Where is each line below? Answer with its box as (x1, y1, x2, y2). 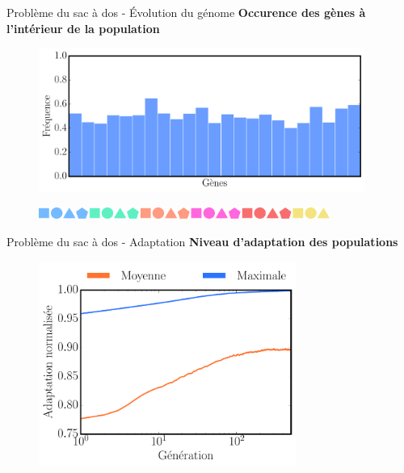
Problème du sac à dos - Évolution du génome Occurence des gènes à (6, 4, 366, 20)
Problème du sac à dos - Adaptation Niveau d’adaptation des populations (6, 232, 398, 249)
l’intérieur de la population (6, 19, 160, 36)
